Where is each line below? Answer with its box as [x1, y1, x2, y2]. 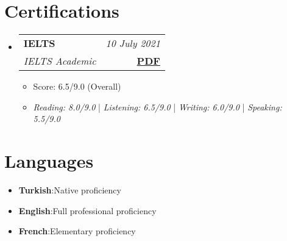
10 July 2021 [105, 36, 160, 51]
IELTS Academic [23, 54, 96, 68]
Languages [4, 148, 94, 173]
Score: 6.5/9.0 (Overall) [33, 80, 121, 93]
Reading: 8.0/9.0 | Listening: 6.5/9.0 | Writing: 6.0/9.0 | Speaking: [33, 100, 282, 113]
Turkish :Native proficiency [18, 184, 121, 196]
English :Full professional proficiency [18, 204, 157, 217]
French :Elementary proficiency [18, 225, 136, 237]
